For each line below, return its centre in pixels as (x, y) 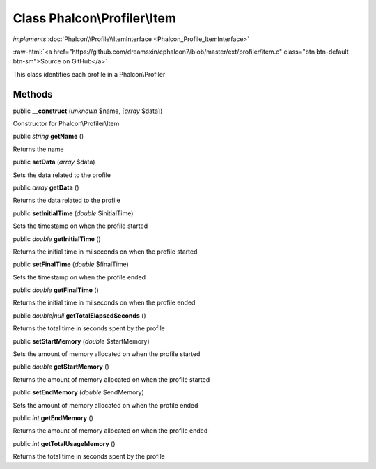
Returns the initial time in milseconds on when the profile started (105, 252)
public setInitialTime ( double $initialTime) (73, 213)
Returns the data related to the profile (67, 200)
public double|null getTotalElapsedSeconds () (79, 315)
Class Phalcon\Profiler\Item (95, 18)
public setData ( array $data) (54, 162)
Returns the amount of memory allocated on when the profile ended (110, 431)
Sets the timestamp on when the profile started (80, 226)
